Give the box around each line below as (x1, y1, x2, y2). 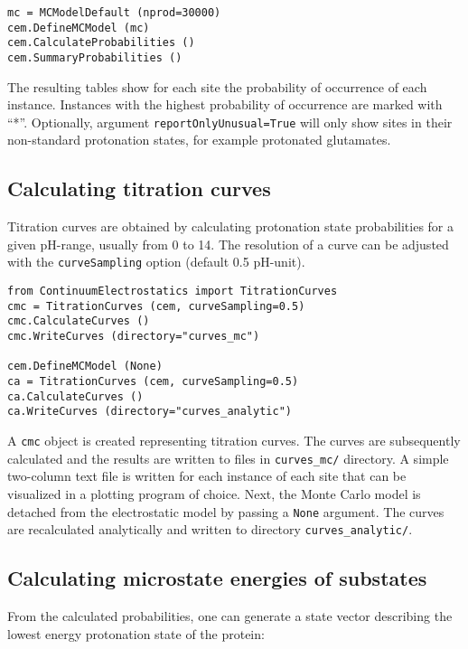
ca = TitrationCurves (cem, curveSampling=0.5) (7, 375, 299, 389)
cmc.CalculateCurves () (7, 315, 150, 328)
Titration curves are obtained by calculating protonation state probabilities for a (7, 217, 454, 236)
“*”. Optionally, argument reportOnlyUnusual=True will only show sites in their (7, 112, 453, 131)
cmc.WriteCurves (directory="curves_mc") (7, 330, 260, 343)
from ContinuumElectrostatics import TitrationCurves (7, 285, 338, 298)
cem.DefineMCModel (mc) (7, 21, 150, 34)
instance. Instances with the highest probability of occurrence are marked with (7, 95, 443, 114)
